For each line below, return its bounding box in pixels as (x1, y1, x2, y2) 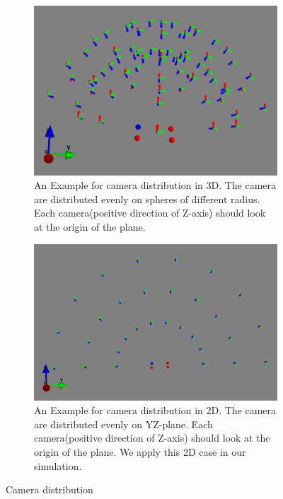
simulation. (34, 458, 82, 473)
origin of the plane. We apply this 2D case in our (34, 444, 246, 459)
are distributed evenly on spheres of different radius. (34, 191, 260, 206)
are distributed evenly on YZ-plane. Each (34, 416, 213, 431)
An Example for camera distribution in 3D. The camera (34, 178, 277, 193)
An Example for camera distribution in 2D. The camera (34, 403, 277, 418)
